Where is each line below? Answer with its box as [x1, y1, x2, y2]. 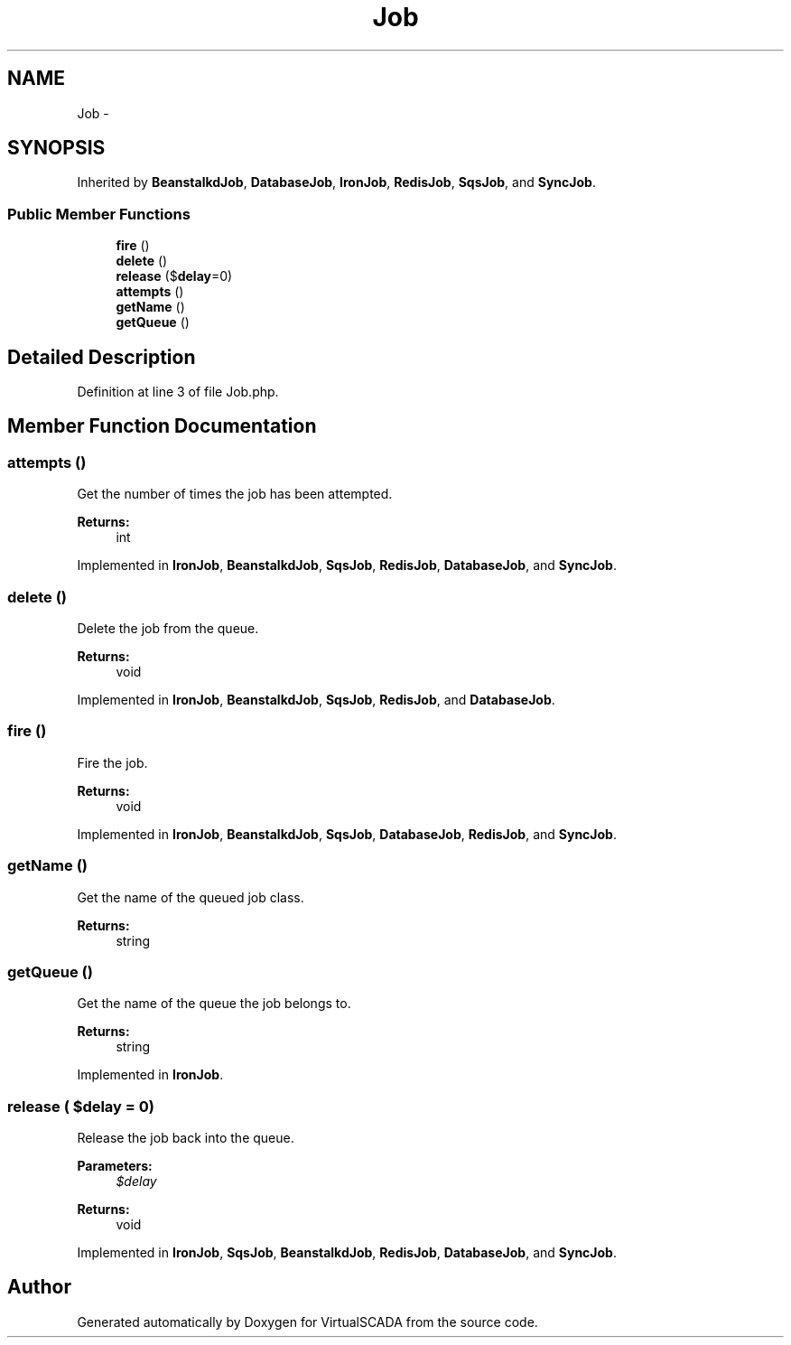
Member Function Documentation [7, 415, 317, 438]
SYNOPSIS [7, 136, 106, 160]
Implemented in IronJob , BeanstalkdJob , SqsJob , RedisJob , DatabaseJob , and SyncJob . [77, 557, 617, 574]
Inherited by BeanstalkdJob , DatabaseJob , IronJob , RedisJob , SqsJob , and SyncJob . [77, 174, 596, 191]
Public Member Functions [7, 204, 191, 223]
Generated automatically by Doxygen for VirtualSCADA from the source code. [77, 1313, 538, 1330]
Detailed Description [7, 345, 196, 369]
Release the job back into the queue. [77, 1130, 294, 1145]
